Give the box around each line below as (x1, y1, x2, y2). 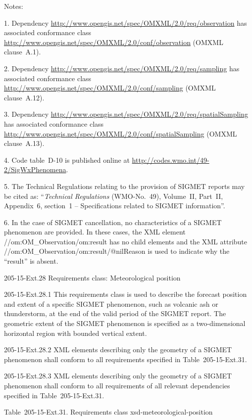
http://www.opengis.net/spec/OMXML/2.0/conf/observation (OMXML (4, 37, 223, 47)
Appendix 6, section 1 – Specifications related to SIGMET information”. (4, 200, 225, 211)
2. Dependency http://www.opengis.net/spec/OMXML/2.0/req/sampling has (4, 63, 240, 73)
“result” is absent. (4, 256, 58, 266)
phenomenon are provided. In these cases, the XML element (4, 227, 186, 237)
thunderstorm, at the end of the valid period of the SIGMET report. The (4, 308, 226, 319)
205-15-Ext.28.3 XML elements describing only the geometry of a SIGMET (4, 371, 232, 381)
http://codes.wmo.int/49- (132, 154, 209, 165)
